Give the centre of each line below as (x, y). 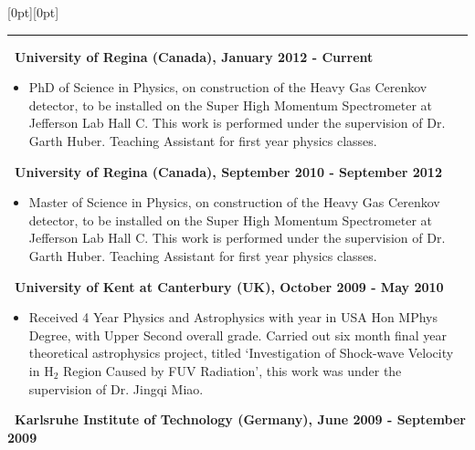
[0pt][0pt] (33, 12)
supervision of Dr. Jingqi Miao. (116, 388)
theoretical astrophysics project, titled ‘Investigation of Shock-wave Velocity (241, 353)
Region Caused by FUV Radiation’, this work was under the (232, 370)
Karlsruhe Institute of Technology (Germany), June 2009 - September (240, 419)
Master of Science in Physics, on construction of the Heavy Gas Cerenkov (234, 202)
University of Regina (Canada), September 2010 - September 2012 (228, 171)
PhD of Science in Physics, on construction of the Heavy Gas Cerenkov (228, 87)
